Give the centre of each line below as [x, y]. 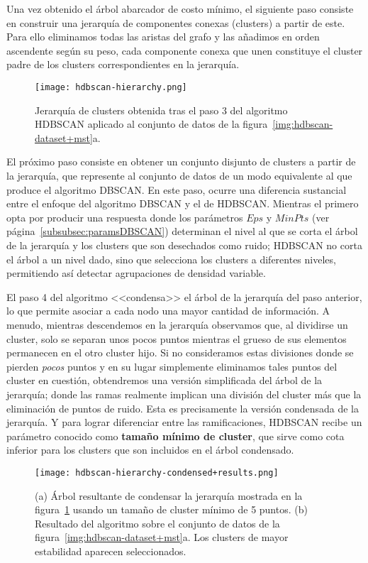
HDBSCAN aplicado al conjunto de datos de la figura [151, 124]
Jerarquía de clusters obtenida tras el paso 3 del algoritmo [161, 110]
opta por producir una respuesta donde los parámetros [125, 217]
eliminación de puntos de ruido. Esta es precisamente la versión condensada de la [183, 408]
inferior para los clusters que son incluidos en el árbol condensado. [150, 450]
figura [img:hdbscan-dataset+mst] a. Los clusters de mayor [162, 537]
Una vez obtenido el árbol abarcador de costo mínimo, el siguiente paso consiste [180, 9]
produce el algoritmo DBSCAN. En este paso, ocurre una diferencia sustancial [177, 189]
